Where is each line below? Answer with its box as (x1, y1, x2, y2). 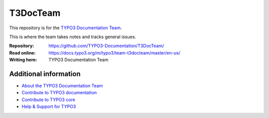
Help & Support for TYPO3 (21, 104, 76, 110)
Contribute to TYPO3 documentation (21, 90, 97, 96)
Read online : (9, 50, 36, 56)
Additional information (9, 69, 81, 78)
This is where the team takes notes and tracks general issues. (9, 34, 136, 40)
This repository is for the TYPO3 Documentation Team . (9, 25, 122, 31)
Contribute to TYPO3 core (21, 97, 76, 103)
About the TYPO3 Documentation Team (21, 83, 103, 89)
